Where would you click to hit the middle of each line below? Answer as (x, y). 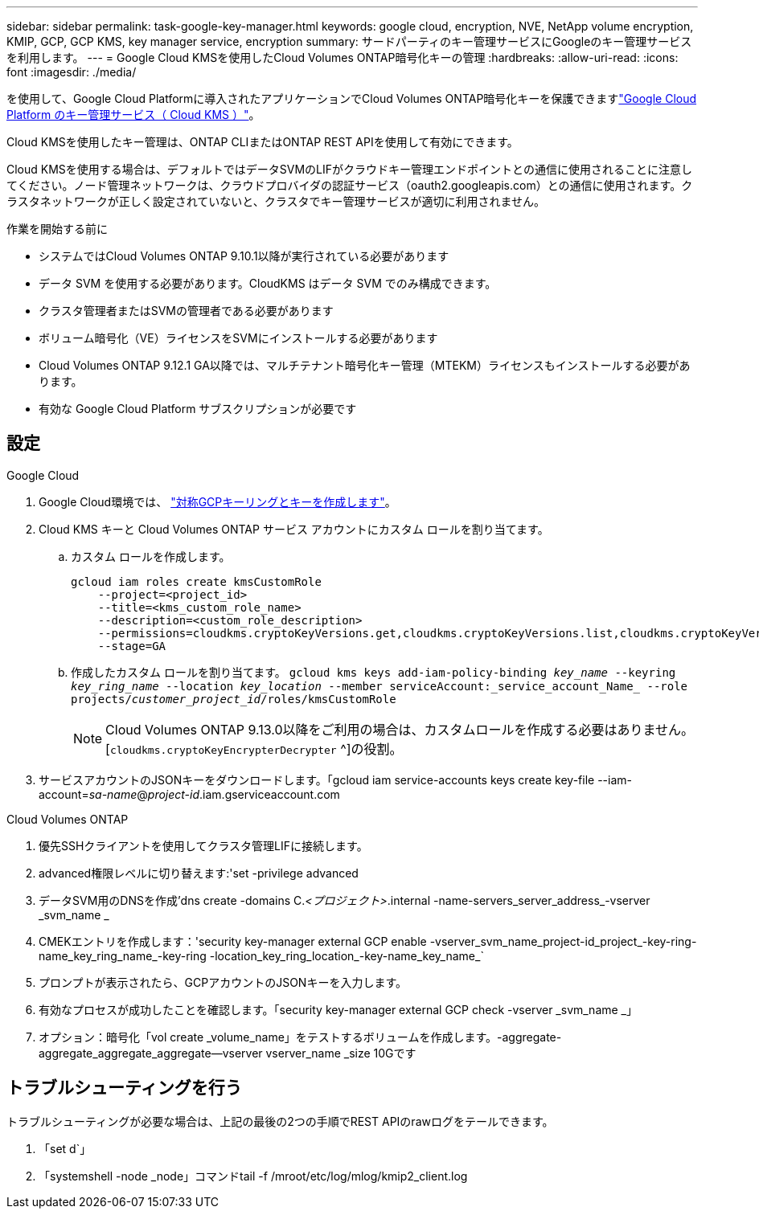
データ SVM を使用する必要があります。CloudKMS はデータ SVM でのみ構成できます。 (268, 283)
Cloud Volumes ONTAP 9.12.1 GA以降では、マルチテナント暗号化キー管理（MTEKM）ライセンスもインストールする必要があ (365, 365)
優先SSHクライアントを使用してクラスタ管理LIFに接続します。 (203, 845)
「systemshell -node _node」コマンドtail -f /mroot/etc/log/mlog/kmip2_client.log (253, 1176)
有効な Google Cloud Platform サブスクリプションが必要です (198, 409)
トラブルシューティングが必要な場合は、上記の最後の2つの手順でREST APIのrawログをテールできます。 (280, 1121)
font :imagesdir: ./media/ (72, 72)
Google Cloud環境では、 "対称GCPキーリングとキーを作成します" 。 (217, 501)
